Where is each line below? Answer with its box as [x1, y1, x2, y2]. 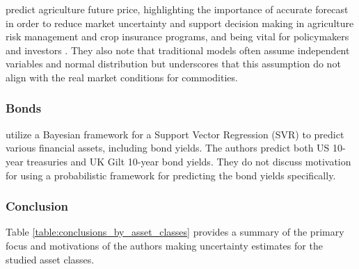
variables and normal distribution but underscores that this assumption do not [6, 56, 341, 71]
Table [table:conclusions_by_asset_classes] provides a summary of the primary [6, 225, 344, 239]
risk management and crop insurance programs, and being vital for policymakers [6, 29, 349, 44]
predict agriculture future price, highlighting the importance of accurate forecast [6, 2, 349, 16]
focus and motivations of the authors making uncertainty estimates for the [6, 238, 323, 252]
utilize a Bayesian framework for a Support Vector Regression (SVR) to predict [6, 127, 344, 141]
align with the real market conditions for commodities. [6, 70, 238, 84]
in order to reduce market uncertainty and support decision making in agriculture [6, 15, 354, 30]
